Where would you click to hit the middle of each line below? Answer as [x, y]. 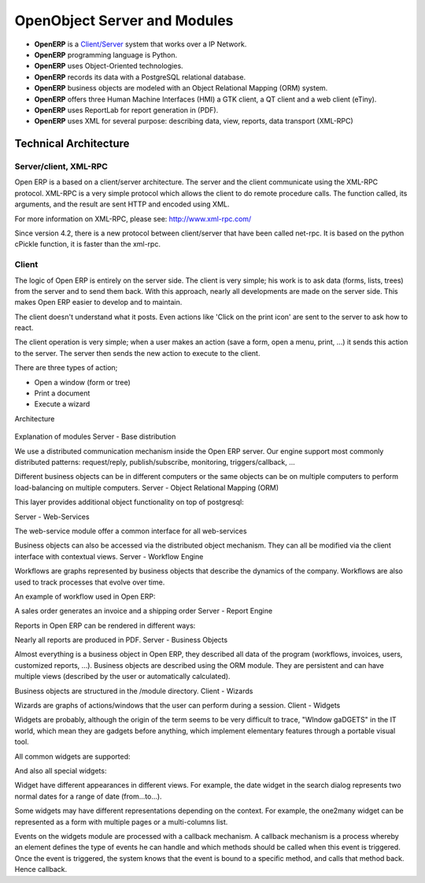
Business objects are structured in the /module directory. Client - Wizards [134, 691]
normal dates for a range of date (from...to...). [88, 796]
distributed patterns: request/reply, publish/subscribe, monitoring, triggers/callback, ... [155, 462]
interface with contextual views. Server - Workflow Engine [109, 556]
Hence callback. [41, 870]
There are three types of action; [66, 368]
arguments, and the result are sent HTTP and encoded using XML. [122, 204]
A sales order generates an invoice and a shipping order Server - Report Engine [144, 611]
